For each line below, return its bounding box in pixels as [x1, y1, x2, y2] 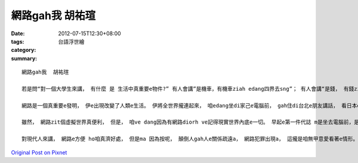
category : [11, 47, 36, 54]
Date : [11, 30, 25, 37]
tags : [11, 38, 24, 45]
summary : [11, 54, 38, 62]
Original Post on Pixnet [11, 149, 67, 156]
